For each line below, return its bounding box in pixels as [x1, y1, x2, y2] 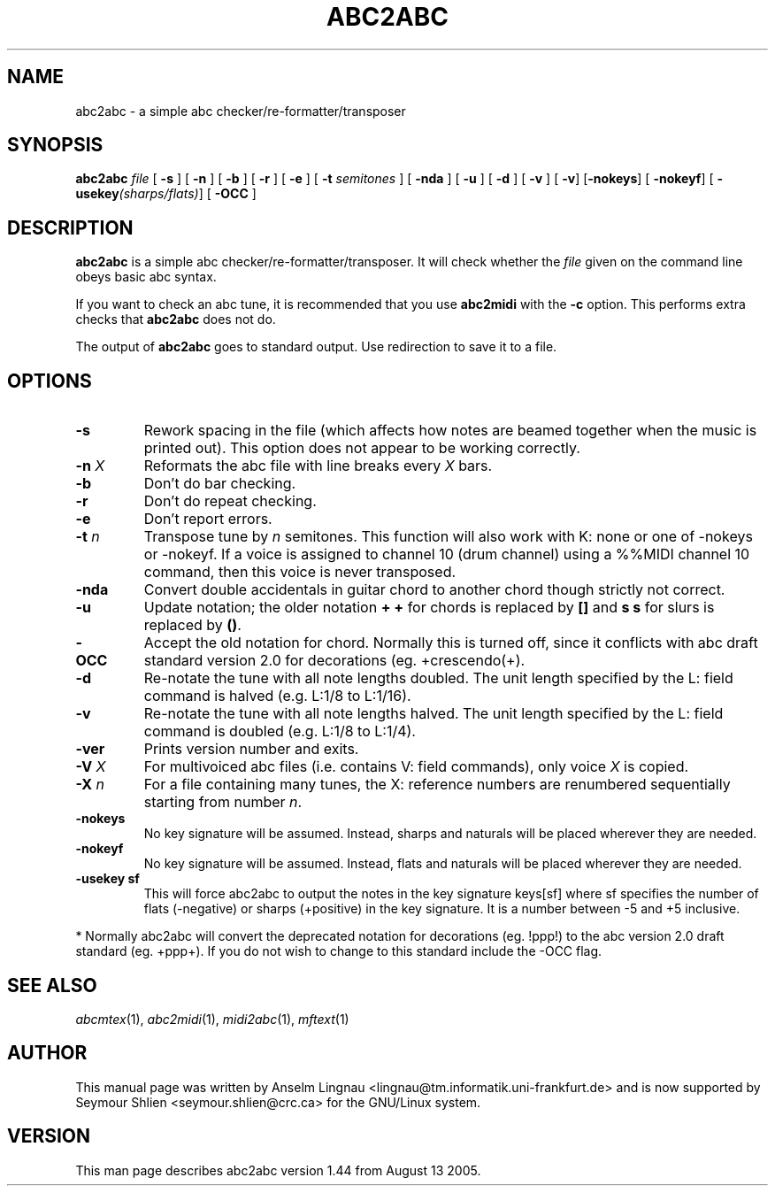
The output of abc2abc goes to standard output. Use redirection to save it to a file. [75, 339, 557, 355]
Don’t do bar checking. [143, 474, 296, 493]
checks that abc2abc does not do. [75, 312, 276, 327]
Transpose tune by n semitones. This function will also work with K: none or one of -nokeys [143, 527, 753, 546]
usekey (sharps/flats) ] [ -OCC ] [75, 186, 257, 202]
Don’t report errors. [143, 510, 272, 528]
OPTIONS [7, 369, 92, 392]
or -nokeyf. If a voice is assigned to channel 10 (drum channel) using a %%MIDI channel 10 [143, 545, 750, 564]
